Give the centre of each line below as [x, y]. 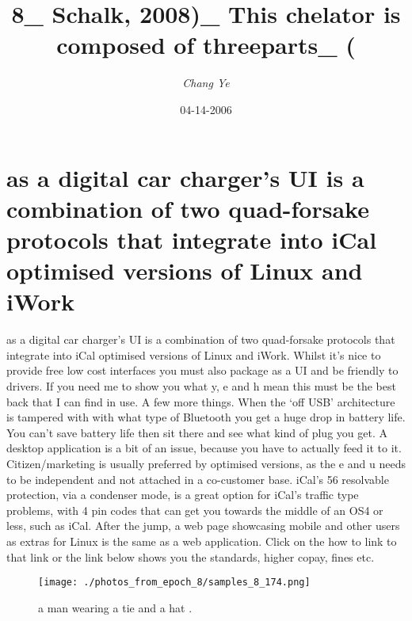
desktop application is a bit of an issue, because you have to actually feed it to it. [204, 448]
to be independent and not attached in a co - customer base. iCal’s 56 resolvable [198, 479]
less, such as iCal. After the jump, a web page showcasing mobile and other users [203, 526]
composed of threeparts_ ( [206, 45]
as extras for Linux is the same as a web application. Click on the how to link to [202, 541]
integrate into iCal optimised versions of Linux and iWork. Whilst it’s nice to [194, 354]
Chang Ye [206, 83]
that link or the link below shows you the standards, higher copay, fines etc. [191, 556]
